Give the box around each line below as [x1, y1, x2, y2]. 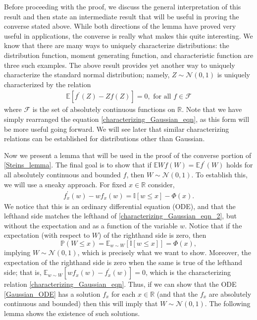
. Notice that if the [185, 220, 242, 230]
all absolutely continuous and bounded [4, 169, 121, 179]
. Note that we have [182, 104, 242, 114]
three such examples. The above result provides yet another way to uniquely [4, 59, 235, 70]
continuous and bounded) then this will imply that [4, 298, 158, 309]
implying [4, 247, 31, 258]
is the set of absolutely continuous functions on [32, 104, 175, 114]
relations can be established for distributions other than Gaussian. [4, 133, 205, 144]
